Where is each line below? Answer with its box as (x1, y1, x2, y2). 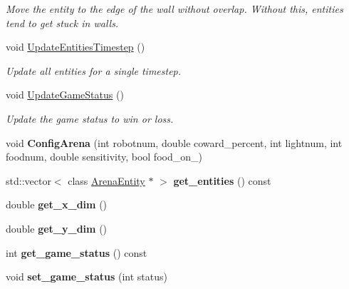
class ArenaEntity (68, 173, 145, 188)
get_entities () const (173, 173, 271, 188)
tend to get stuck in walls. (6, 15, 119, 30)
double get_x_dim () (6, 197, 108, 212)
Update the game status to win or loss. (6, 111, 174, 126)
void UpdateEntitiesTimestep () (6, 39, 145, 54)
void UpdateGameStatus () (6, 87, 124, 102)
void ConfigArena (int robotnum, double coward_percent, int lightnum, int (6, 135, 343, 150)
